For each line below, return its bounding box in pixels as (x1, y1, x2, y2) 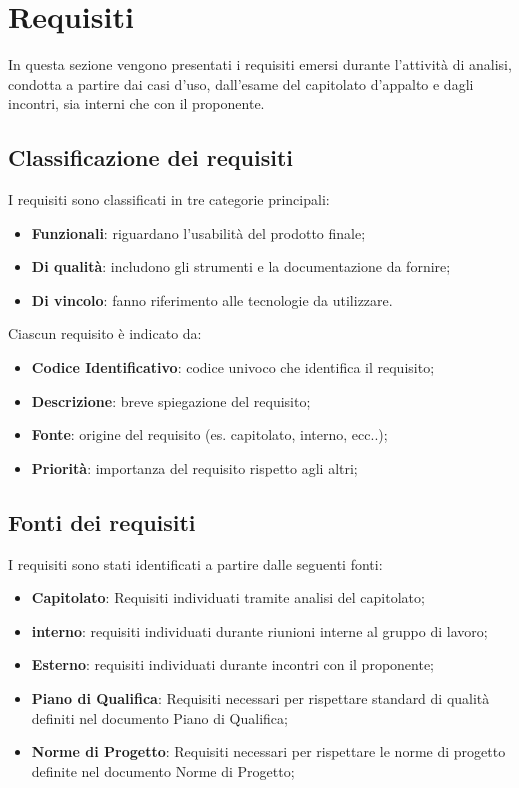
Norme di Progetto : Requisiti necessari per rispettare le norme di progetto (31, 741, 506, 762)
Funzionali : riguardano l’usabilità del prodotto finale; (31, 222, 366, 243)
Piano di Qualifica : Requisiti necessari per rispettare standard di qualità (31, 688, 490, 709)
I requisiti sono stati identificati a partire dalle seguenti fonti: (8, 553, 383, 574)
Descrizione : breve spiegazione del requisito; (31, 390, 311, 411)
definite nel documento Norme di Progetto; (31, 760, 295, 781)
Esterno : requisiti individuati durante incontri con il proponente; (31, 654, 434, 675)
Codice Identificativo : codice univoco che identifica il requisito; (31, 357, 435, 378)
